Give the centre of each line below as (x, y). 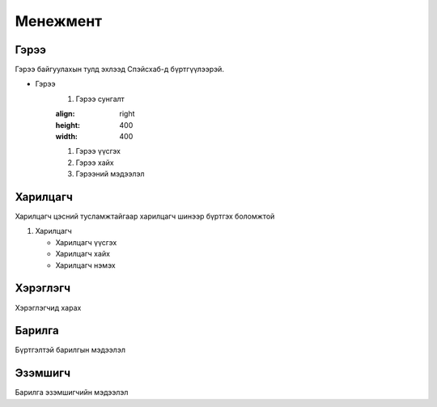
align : (65, 114)
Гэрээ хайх (95, 163)
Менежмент (59, 21)
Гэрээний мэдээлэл (110, 174)
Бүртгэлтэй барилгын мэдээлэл (70, 350)
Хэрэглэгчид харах (48, 307)
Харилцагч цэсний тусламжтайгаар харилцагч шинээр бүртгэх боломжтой (145, 216)
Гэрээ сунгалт (100, 99)
